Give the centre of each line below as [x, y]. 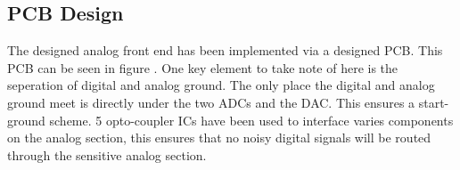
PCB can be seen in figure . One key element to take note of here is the [203, 67]
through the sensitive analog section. [107, 154]
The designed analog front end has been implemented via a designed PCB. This [225, 50]
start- [434, 102]
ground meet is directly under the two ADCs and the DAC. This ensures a [211, 102]
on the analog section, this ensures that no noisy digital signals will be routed [219, 138]
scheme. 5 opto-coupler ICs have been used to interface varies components [251, 120]
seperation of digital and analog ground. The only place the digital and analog [221, 85]
